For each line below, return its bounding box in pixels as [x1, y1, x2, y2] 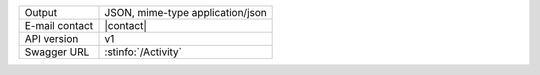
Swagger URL [24, 45, 90, 59]
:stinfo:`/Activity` [104, 45, 182, 59]
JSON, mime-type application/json [104, 6, 267, 19]
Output [24, 6, 58, 19]
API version [24, 32, 79, 45]
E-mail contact [24, 19, 94, 32]
